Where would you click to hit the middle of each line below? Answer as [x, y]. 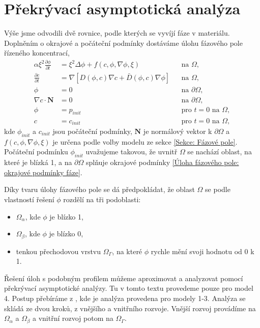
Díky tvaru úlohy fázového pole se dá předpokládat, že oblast [99, 189]
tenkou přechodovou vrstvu [59, 251]
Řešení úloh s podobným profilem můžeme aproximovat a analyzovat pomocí [124, 278]
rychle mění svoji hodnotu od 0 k [203, 251]
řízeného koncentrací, [37, 53]
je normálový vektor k [178, 131]
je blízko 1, [66, 216]
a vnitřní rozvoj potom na [73, 318]
